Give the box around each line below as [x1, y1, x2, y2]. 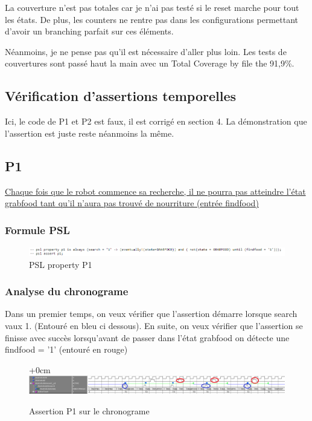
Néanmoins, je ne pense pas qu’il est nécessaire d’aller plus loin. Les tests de [5, 45, 287, 57]
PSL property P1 [29, 258, 92, 270]
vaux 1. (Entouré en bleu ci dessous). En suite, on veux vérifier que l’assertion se [5, 319, 303, 331]
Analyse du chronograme [5, 284, 129, 299]
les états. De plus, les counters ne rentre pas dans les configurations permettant [5, 13, 298, 25]
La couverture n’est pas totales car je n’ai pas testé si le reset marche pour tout [5, 1, 299, 13]
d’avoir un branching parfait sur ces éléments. [5, 25, 174, 38]
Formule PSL [5, 222, 70, 237]
